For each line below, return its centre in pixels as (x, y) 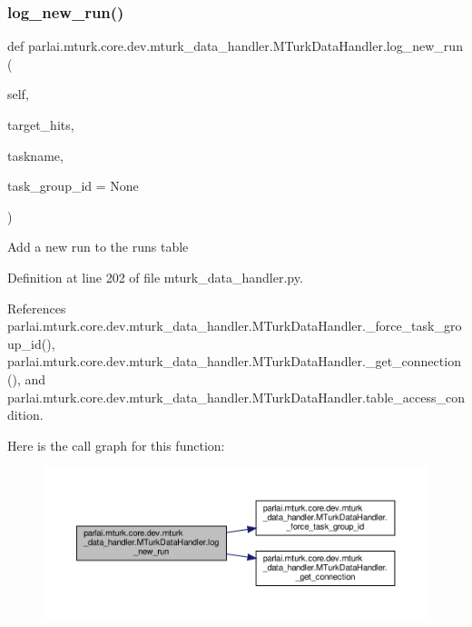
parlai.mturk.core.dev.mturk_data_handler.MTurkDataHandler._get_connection (234, 361)
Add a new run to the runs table (98, 247)
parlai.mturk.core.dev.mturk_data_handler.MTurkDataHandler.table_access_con (236, 397)
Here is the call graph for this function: (116, 445)
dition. (25, 415)
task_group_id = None (73, 186)
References (37, 308)
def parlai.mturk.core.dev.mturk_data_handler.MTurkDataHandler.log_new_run (235, 46)
